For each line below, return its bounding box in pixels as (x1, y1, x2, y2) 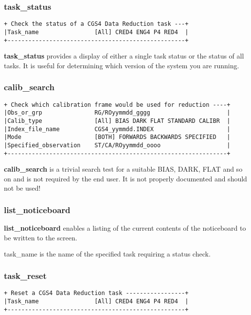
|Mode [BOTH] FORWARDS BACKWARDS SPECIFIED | (4, 134, 231, 141)
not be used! (4, 183, 41, 193)
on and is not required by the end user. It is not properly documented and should (4, 173, 247, 183)
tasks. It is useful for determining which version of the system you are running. (4, 60, 239, 70)
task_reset (4, 269, 47, 281)
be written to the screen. (4, 232, 77, 242)
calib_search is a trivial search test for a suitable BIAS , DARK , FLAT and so (4, 164, 243, 174)
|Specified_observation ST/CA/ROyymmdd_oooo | (4, 141, 231, 149)
